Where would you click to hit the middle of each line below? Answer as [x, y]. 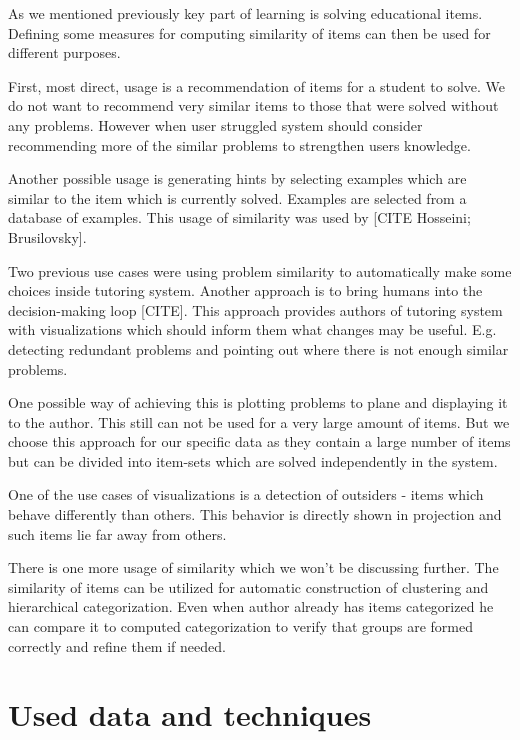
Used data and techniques [190, 714]
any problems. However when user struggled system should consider [215, 124]
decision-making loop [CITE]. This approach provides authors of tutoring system [255, 309]
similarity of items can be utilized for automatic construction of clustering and [248, 586]
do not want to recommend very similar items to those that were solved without [253, 105]
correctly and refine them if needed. [117, 645]
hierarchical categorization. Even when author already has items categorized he [251, 606]
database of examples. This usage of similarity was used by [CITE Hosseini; [239, 217]
